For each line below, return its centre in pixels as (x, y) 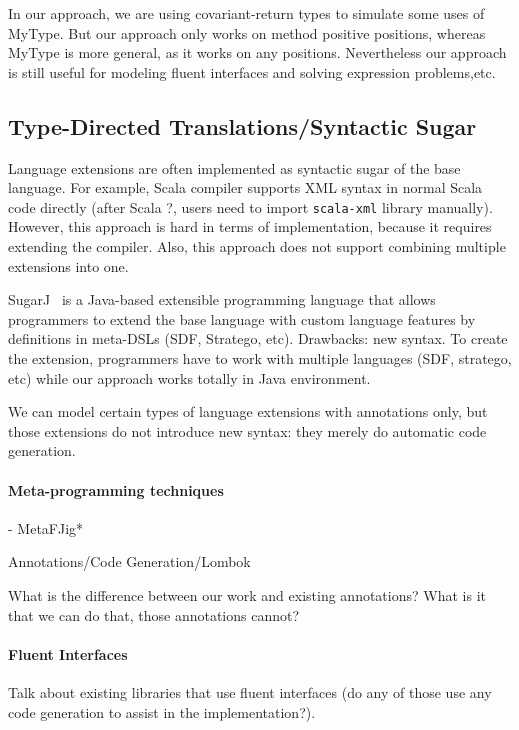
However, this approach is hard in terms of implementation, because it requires (250, 226)
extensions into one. (68, 265)
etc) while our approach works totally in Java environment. (189, 377)
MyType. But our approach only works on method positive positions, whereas (247, 32)
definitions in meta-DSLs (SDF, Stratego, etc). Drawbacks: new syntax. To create (258, 338)
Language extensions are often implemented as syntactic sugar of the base (234, 167)
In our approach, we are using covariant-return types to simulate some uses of (246, 13)
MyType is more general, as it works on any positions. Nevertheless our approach (257, 52)
